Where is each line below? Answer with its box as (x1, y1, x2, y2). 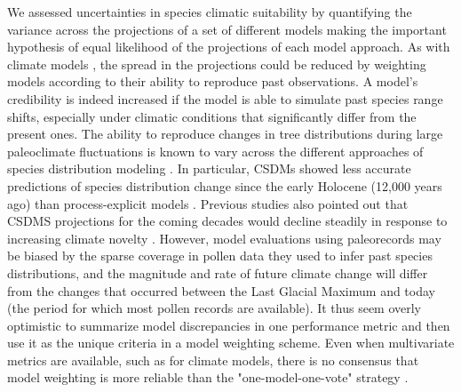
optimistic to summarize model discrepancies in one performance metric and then (7, 316, 450, 334)
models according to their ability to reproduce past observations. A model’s (7, 72, 418, 91)
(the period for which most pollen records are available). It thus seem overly (7, 299, 422, 317)
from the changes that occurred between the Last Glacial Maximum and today (7, 281, 435, 300)
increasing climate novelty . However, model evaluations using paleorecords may (7, 228, 441, 247)
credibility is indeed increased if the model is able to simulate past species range (7, 89, 443, 108)
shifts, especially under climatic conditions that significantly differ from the (7, 107, 417, 125)
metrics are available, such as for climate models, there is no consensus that (7, 350, 419, 369)
